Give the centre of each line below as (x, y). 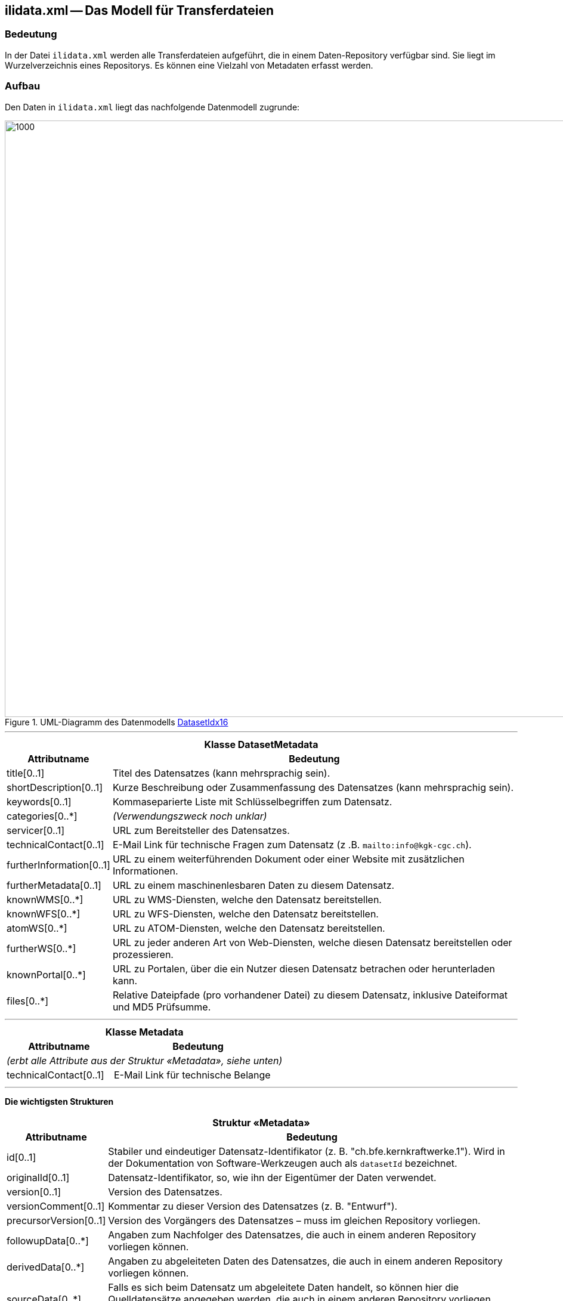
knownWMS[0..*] (45, 899)
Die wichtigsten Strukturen (59, 1101)
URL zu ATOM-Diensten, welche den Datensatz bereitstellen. (249, 928)
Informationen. (145, 871)
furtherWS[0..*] (41, 948)
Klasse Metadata (144, 1032)
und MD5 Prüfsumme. (162, 1007)
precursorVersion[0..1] (56, 1220)
